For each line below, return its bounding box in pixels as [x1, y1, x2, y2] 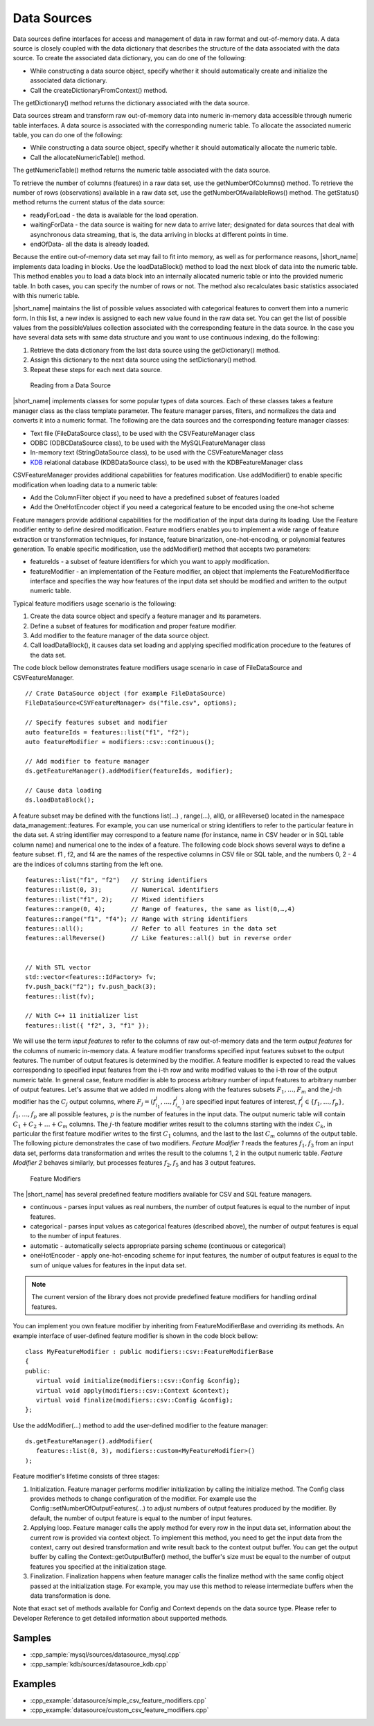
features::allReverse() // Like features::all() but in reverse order [25, 934, 292, 942]
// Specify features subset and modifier [25, 719, 168, 727]
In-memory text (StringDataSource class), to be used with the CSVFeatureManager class [30, 448, 284, 457]
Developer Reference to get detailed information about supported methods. [12, 1614, 228, 1622]
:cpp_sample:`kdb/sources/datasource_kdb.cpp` [30, 1660, 169, 1668]
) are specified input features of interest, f [181, 1097, 301, 1105]
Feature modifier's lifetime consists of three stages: [12, 1472, 160, 1481]
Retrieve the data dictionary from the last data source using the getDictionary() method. [30, 346, 280, 354]
